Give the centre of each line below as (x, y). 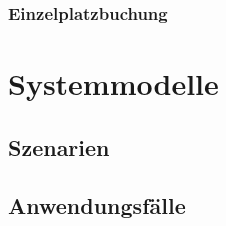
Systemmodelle (113, 83)
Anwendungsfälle (97, 205)
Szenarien (59, 146)
